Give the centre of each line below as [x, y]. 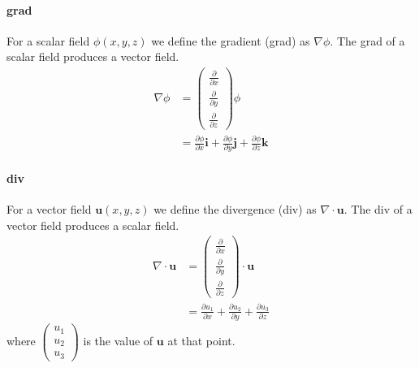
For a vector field [49, 209]
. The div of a [378, 209]
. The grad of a [367, 40]
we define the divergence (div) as [235, 209]
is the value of [118, 340]
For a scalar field [48, 40]
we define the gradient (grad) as [231, 40]
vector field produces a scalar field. [93, 225]
